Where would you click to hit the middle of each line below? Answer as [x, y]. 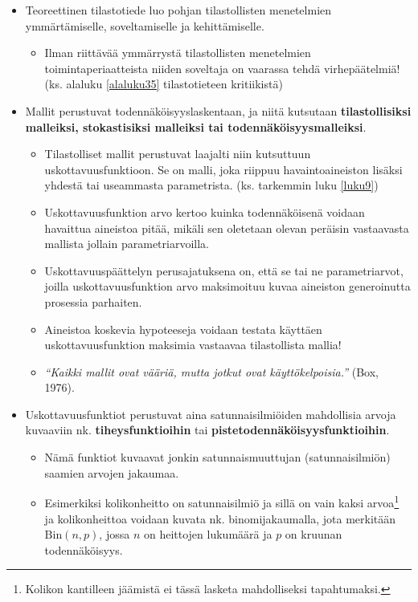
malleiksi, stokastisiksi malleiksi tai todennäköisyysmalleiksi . [196, 126]
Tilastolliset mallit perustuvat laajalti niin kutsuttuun [178, 154]
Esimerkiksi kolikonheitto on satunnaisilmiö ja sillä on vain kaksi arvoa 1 [222, 501]
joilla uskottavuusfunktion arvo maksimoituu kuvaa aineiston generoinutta [227, 286]
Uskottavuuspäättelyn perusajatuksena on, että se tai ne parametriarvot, [224, 270]
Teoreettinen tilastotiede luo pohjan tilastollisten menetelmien [178, 10]
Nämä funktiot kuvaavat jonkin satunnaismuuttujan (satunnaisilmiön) [217, 457]
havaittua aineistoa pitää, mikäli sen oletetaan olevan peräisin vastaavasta [227, 228]
